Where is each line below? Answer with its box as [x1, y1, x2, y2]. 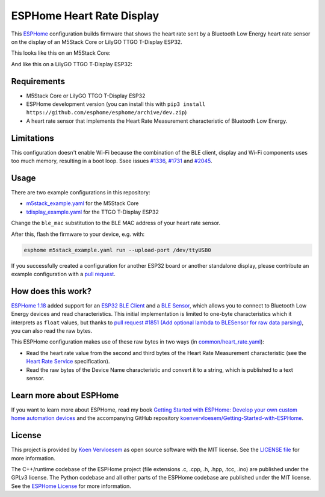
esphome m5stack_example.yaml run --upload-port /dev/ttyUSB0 [23, 247, 211, 253]
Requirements [11, 76, 66, 87]
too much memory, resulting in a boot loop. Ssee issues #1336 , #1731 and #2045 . [11, 157, 213, 165]
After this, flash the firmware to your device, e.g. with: [11, 230, 145, 238]
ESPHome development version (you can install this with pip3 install [26, 100, 206, 108]
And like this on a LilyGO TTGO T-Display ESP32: [11, 60, 132, 67]
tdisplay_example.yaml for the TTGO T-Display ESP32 [26, 208, 159, 215]
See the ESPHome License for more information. [11, 482, 132, 490]
